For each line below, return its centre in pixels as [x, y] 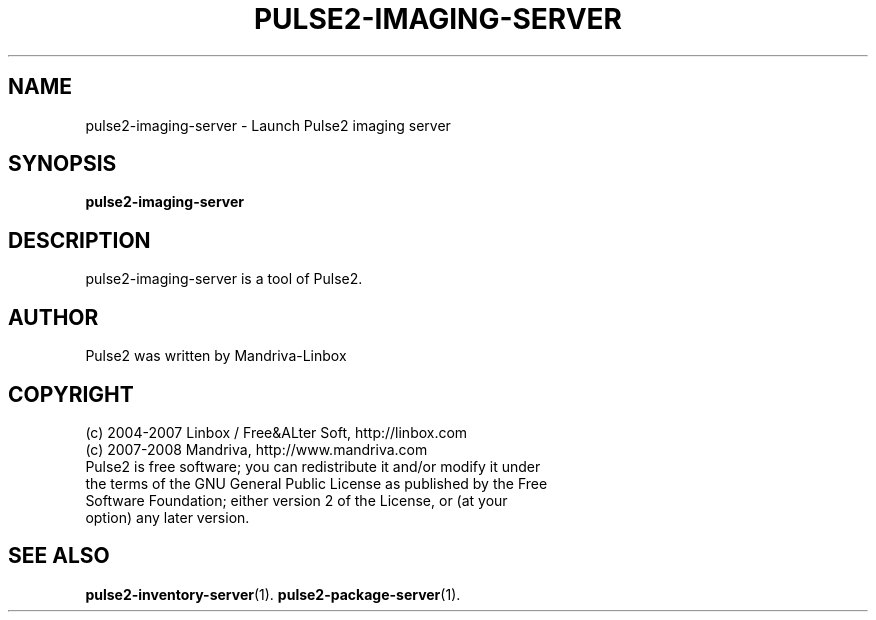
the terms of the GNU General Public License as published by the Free [316, 483]
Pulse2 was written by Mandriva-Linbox [216, 356]
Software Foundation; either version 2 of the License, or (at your [296, 500]
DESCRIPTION [79, 240]
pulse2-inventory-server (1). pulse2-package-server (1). [273, 594]
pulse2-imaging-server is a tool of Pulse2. [224, 279]
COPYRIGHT [71, 394]
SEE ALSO [59, 556]
